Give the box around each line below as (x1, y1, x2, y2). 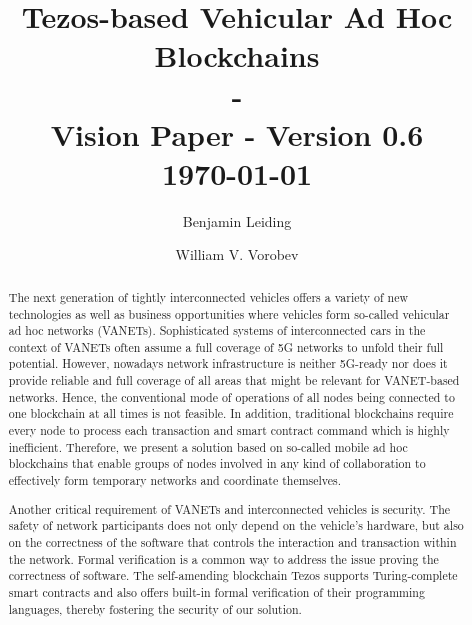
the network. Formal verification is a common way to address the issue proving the (8, 550, 439, 567)
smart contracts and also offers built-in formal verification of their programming (8, 583, 425, 600)
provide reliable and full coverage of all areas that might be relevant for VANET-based (8, 372, 460, 389)
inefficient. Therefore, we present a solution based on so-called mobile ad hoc (8, 438, 408, 455)
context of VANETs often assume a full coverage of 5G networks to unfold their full (8, 338, 444, 355)
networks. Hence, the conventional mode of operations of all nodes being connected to (8, 388, 455, 405)
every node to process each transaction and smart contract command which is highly (8, 422, 450, 439)
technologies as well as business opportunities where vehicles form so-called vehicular (8, 305, 450, 322)
